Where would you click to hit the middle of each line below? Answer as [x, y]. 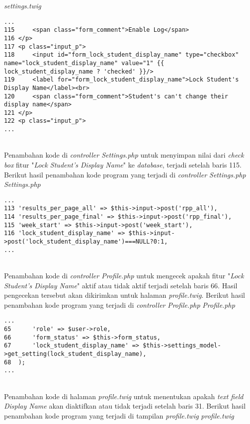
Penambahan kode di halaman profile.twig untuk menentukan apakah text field [124, 396]
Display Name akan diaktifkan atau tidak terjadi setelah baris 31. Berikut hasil [125, 406]
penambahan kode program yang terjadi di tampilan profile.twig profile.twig [119, 415]
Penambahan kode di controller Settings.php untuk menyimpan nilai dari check [124, 155]
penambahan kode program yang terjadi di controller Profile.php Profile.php [120, 304]
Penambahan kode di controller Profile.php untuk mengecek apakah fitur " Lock [124, 275]
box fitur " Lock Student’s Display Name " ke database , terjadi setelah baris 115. [123, 164]
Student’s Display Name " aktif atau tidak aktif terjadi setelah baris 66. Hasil [121, 285]
